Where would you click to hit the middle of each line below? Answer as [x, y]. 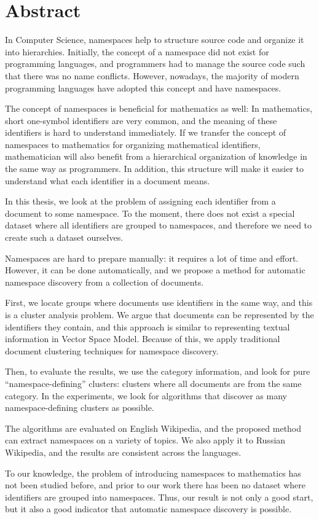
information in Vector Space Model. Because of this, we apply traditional [143, 339]
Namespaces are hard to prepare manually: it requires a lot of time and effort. [152, 258]
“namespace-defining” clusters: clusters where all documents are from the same [153, 383]
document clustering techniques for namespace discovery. [112, 350]
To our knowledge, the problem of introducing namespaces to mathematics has [153, 473]
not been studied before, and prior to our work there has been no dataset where [155, 485]
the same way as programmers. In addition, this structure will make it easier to [154, 169]
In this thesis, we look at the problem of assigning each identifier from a [140, 201]
